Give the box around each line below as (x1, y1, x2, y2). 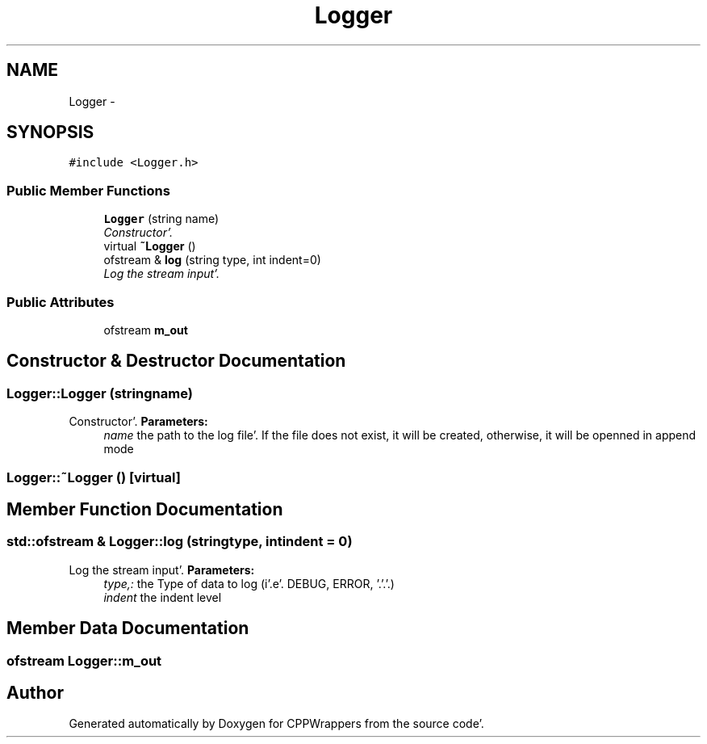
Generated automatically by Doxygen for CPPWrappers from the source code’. (69, 717, 484, 731)
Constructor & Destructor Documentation (6, 351, 346, 372)
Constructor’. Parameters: (69, 414, 208, 429)
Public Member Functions (6, 182, 170, 199)
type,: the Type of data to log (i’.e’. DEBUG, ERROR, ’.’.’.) (103, 576, 395, 591)
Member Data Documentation (6, 618, 249, 639)
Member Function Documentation (6, 498, 283, 519)
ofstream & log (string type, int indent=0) (103, 253, 321, 267)
